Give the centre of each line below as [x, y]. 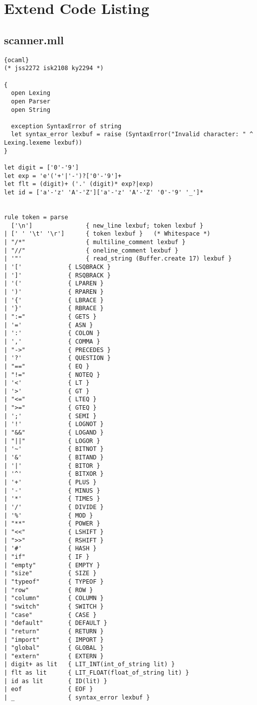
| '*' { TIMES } [52, 499]
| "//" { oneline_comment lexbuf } [91, 250]
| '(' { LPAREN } [54, 284]
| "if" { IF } [47, 557]
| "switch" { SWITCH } [54, 606]
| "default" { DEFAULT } [56, 623]
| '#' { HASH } [50, 549]
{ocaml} [17, 60]
